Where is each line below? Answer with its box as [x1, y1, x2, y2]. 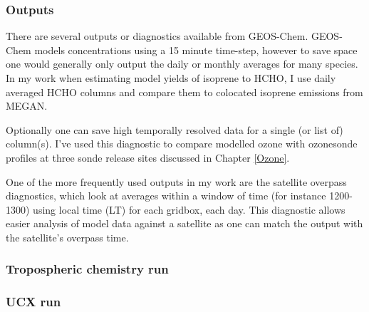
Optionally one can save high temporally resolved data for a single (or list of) [6, 122, 343, 137]
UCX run [6, 293, 61, 311]
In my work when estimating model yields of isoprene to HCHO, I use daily [6, 71, 336, 85]
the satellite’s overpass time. [6, 229, 129, 244]
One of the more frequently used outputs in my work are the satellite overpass [6, 174, 347, 189]
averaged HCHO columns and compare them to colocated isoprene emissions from [6, 84, 363, 99]
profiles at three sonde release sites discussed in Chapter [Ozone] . [6, 150, 290, 165]
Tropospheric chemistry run [6, 260, 169, 278]
